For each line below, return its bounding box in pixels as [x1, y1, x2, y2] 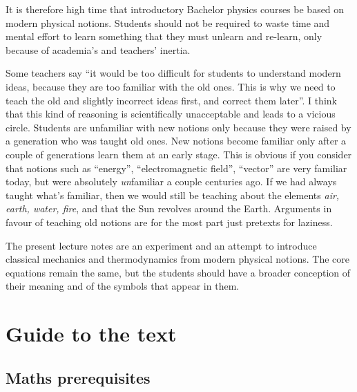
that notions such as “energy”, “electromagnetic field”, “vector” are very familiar [6, 160, 347, 175]
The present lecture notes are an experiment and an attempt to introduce [6, 238, 317, 252]
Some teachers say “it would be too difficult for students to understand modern [6, 66, 341, 80]
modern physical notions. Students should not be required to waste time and [6, 15, 330, 30]
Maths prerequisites [6, 366, 151, 388]
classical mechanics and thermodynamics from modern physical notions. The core [6, 252, 349, 266]
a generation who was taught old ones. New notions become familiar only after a [6, 133, 347, 148]
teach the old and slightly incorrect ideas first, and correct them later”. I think [6, 93, 337, 107]
